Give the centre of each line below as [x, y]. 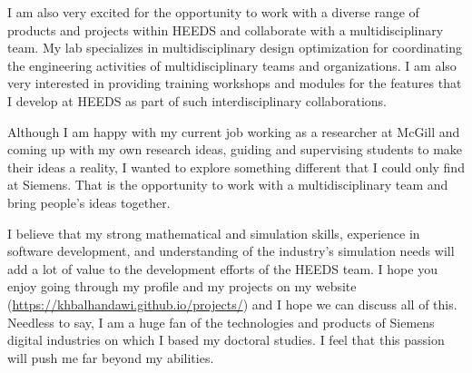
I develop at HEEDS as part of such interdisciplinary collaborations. [197, 100]
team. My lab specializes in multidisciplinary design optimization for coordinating [235, 48]
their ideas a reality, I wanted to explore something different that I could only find [236, 167]
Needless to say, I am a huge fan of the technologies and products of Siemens [221, 322]
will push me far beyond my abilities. [111, 357]
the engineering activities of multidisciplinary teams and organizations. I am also [232, 65]
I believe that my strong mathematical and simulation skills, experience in [214, 233]
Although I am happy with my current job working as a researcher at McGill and [234, 131]
